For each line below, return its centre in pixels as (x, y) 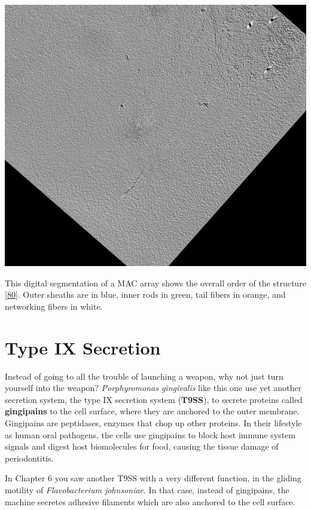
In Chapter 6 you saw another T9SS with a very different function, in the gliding (153, 478)
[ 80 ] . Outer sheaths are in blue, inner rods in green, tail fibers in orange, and (145, 294)
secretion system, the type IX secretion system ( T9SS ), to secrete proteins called (154, 399)
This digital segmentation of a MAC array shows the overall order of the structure (155, 283)
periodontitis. (29, 458)
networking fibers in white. (54, 306)
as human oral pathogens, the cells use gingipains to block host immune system (150, 434)
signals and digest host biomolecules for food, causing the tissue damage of (142, 446)
